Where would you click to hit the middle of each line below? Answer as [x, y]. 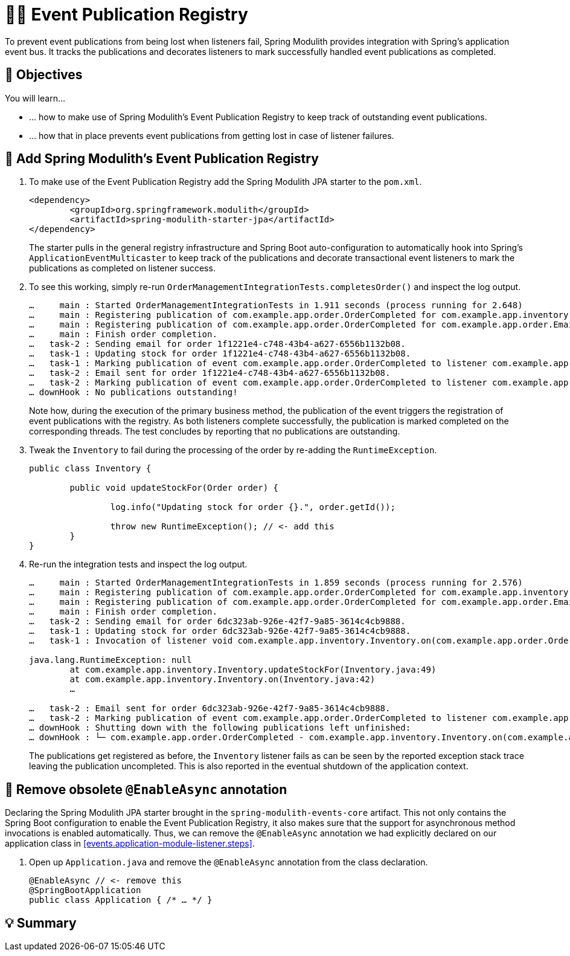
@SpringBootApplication [85, 890]
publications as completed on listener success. [122, 268]
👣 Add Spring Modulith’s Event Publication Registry [162, 159]
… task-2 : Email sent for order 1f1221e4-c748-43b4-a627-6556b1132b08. [210, 373]
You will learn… [35, 98]
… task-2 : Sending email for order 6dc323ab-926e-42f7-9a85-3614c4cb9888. [217, 622]
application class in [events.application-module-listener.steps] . [130, 844]
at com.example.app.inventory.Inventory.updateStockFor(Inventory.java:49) [253, 670]
